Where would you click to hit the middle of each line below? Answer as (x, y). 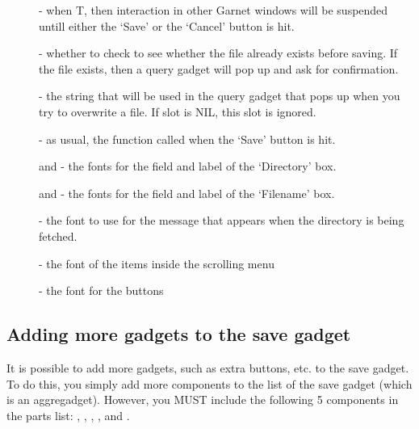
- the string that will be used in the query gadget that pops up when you (220, 96)
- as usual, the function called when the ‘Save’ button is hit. (187, 139)
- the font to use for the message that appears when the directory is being (222, 220)
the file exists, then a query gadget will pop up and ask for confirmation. (219, 68)
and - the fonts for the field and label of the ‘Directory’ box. (188, 166)
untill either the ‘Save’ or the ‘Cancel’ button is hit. (167, 25)
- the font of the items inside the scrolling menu (157, 263)
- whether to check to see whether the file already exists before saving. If (218, 53)
